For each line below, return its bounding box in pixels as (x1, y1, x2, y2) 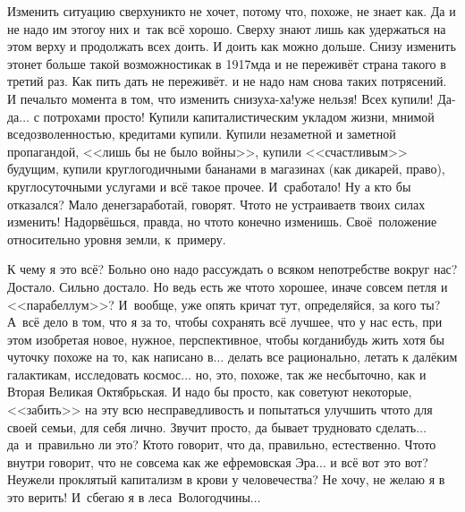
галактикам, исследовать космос (7, 364, 182, 383)
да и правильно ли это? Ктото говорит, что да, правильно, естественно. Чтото (7, 435, 436, 454)
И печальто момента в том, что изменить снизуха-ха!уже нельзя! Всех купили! (7, 89, 434, 107)
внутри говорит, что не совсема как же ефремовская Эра (7, 452, 316, 471)
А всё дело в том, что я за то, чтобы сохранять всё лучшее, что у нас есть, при (7, 312, 443, 331)
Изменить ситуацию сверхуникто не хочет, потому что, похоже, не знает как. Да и (7, 2, 456, 20)
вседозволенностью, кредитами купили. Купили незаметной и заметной (7, 124, 396, 143)
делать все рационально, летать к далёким (227, 347, 458, 366)
